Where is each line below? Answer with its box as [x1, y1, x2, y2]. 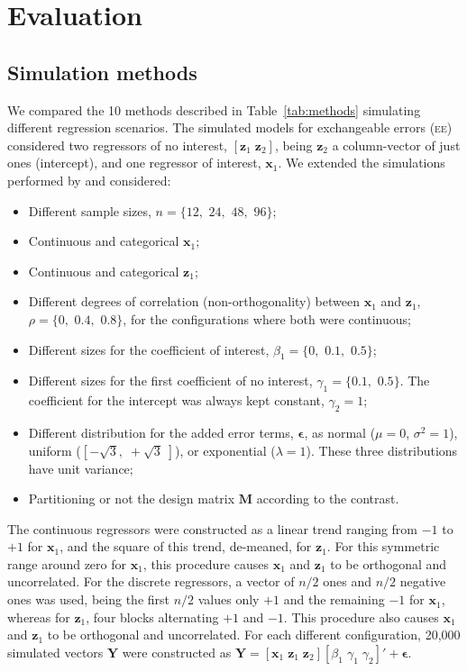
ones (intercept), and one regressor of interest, [7, 153, 261, 172]
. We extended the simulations [278, 153, 445, 172]
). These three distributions [306, 440, 458, 459]
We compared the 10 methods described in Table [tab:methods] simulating [7, 100, 421, 119]
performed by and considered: [7, 170, 171, 189]
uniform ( [28, 440, 81, 459]
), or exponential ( [175, 440, 276, 459]
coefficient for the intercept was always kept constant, [28, 391, 325, 410]
